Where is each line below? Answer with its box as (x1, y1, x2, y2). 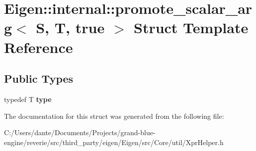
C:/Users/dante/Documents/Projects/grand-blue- (4, 127, 156, 138)
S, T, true (36, 17, 105, 38)
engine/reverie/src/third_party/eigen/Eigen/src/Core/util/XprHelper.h (4, 137, 224, 147)
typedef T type (4, 94, 52, 104)
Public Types (4, 71, 74, 86)
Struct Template (133, 17, 249, 38)
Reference (4, 37, 73, 57)
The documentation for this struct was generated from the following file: (4, 110, 224, 121)
